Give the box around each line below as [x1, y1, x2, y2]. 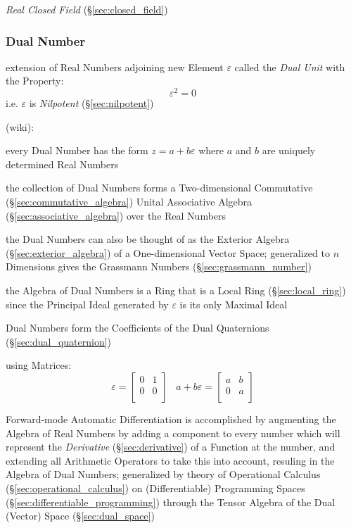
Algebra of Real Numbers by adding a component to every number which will [6, 425, 340, 440]
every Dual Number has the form [6, 143, 148, 158]
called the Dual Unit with [234, 59, 345, 74]
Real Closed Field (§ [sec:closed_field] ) [6, 2, 168, 16]
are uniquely [262, 143, 316, 158]
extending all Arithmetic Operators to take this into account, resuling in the [6, 453, 335, 467]
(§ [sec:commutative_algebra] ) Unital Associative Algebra [6, 194, 253, 209]
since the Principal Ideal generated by [6, 296, 169, 311]
